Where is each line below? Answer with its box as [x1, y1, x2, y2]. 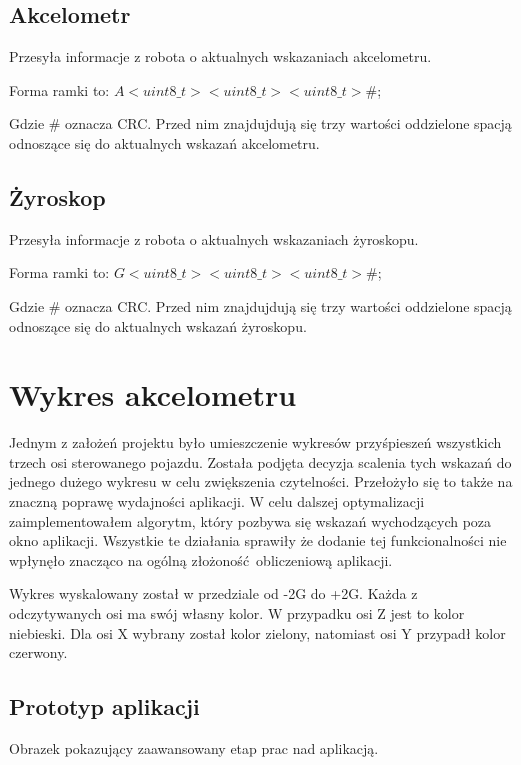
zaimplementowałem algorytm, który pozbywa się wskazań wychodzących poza [9, 510, 492, 531]
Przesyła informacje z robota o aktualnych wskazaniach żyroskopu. [9, 228, 419, 249]
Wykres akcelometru [9, 374, 297, 415]
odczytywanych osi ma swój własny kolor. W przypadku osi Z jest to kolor [9, 603, 465, 624]
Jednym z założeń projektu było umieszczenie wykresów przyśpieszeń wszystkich [9, 432, 502, 453]
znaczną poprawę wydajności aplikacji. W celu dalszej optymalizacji [9, 491, 425, 512]
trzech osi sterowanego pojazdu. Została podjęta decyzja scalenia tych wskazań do [9, 451, 512, 472]
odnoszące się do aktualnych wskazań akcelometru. [9, 132, 320, 153]
